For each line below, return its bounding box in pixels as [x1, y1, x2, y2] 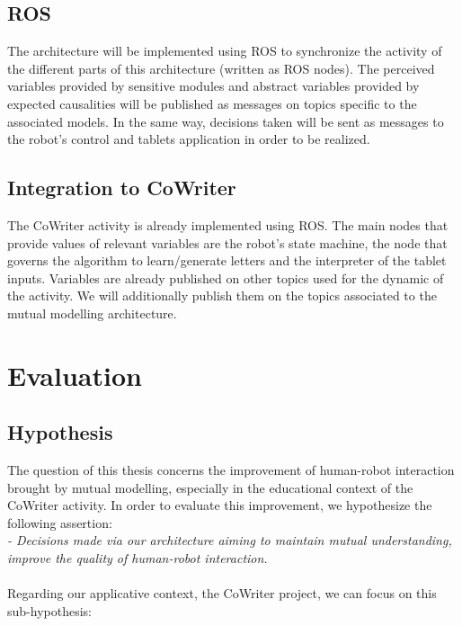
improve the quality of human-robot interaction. [7, 549, 268, 568]
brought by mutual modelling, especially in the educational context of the [7, 478, 413, 496]
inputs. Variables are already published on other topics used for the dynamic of [7, 268, 444, 287]
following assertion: [7, 513, 112, 532]
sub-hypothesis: [7, 601, 92, 620]
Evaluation [7, 356, 142, 393]
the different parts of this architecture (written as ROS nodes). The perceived [7, 58, 435, 77]
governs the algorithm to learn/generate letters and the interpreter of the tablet [7, 251, 447, 270]
